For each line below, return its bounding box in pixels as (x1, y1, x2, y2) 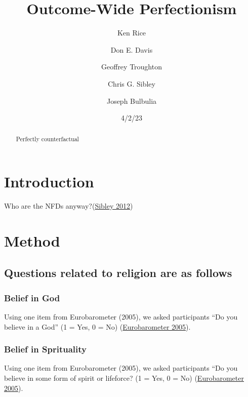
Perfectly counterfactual (16, 135, 79, 143)
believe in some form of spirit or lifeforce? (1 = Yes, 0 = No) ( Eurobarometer (4, 373, 244, 383)
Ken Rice (117, 27, 146, 38)
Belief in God (4, 291, 60, 304)
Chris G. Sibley (108, 78, 155, 89)
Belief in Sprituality (4, 343, 87, 355)
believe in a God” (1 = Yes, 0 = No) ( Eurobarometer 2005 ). (4, 321, 191, 332)
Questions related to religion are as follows (4, 265, 232, 281)
